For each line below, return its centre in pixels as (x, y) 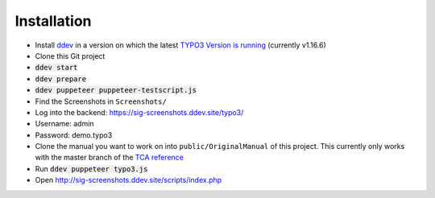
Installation (53, 21)
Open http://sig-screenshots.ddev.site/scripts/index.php (128, 180)
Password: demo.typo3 (74, 135)
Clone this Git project (70, 56)
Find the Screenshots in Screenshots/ (101, 101)
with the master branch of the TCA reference (110, 158)
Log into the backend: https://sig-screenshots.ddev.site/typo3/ (139, 112)
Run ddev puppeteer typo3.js (91, 168)
